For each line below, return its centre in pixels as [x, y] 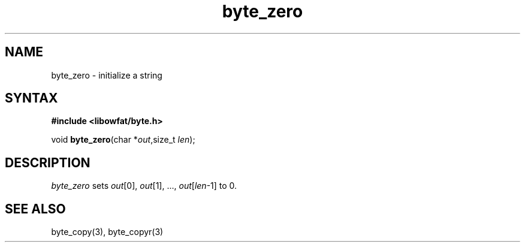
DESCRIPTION [48, 162]
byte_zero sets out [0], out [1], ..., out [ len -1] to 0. [144, 186]
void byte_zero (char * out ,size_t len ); [123, 140]
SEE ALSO [35, 209]
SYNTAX [31, 98]
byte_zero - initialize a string [107, 75]
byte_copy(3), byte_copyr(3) [107, 232]
